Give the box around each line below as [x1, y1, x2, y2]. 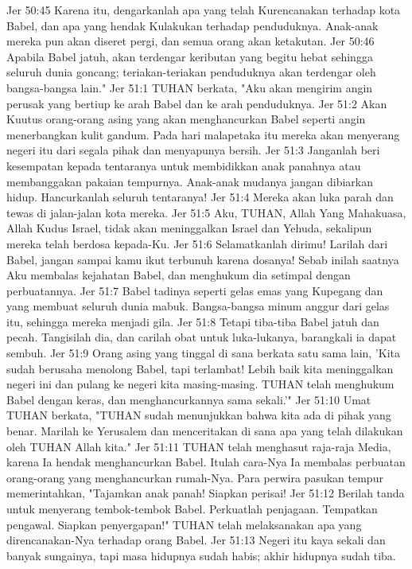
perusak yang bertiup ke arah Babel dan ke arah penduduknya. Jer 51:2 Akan [6, 95, 387, 111]
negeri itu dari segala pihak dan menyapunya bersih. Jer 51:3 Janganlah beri [6, 142, 380, 158]
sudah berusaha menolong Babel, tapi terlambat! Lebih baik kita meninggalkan [6, 360, 394, 376]
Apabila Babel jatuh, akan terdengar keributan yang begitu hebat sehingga [6, 48, 373, 64]
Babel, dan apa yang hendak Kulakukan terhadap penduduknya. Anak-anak [6, 17, 379, 33]
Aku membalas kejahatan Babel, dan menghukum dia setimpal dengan [6, 267, 351, 283]
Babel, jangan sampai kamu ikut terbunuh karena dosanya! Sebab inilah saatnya [6, 251, 399, 267]
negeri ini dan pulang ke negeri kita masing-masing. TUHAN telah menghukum [6, 376, 395, 392]
